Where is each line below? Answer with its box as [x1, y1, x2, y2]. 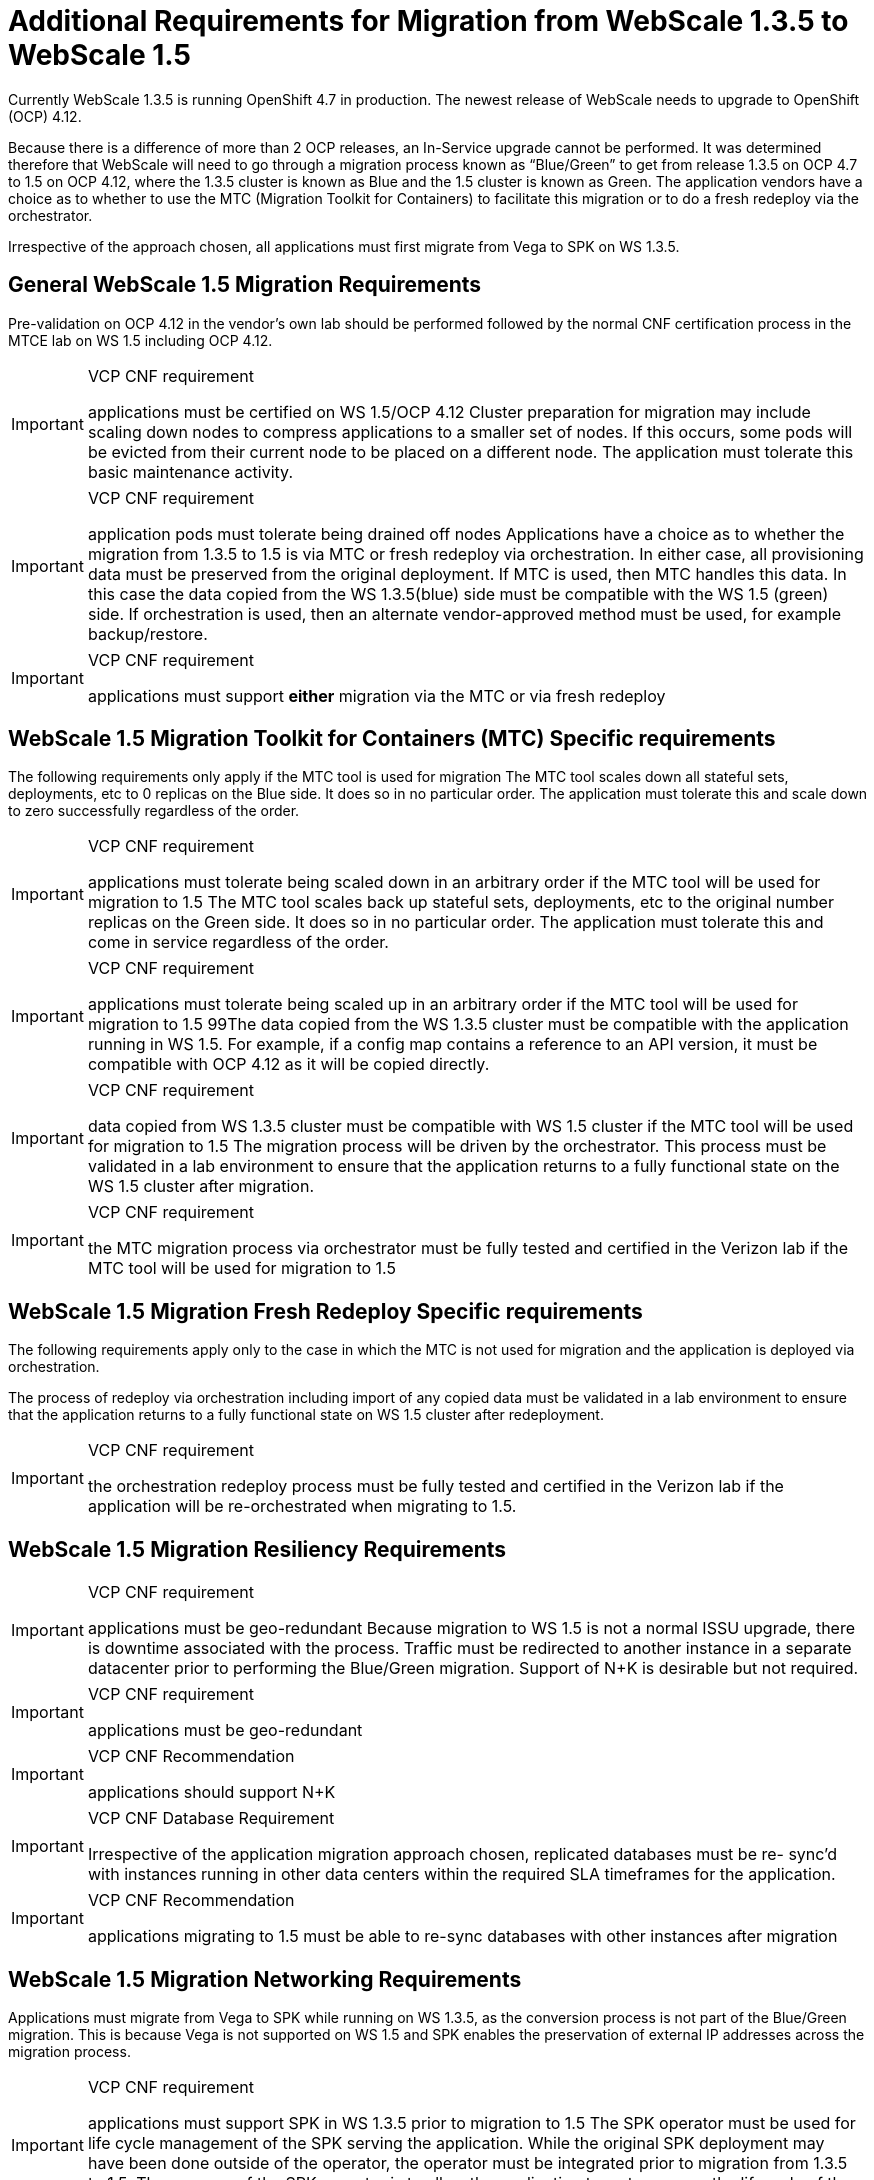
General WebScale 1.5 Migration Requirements [8, 272, 482, 298]
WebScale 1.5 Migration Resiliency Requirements [8, 1536, 507, 1562]
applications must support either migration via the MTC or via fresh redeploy [87, 685, 666, 706]
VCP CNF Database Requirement [87, 1808, 335, 1829]
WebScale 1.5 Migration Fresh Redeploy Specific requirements [8, 1298, 643, 1324]
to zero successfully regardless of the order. [8, 802, 300, 820]
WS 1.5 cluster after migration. [87, 1176, 314, 1197]
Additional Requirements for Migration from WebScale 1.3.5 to [8, 4, 849, 38]
